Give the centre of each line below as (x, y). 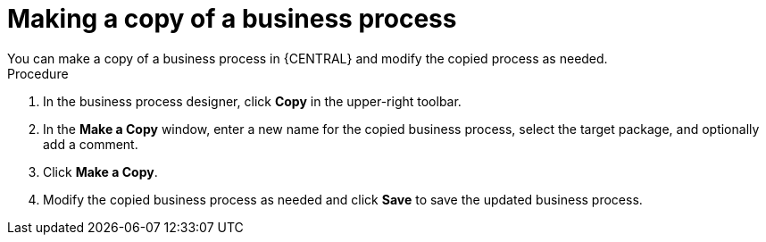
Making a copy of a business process (232, 19)
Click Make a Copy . (100, 171)
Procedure (38, 73)
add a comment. (91, 144)
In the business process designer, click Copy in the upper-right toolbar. (252, 101)
